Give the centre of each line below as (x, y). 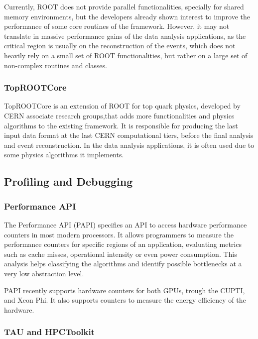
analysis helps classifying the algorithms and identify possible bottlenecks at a (123, 264)
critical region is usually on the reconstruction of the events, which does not (120, 46)
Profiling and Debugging (68, 181)
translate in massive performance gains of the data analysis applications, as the (125, 36)
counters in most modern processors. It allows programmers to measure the (119, 234)
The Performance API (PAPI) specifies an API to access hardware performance (126, 224)
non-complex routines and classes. (56, 65)
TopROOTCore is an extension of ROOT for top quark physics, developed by (122, 106)
